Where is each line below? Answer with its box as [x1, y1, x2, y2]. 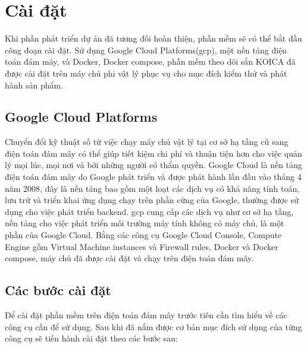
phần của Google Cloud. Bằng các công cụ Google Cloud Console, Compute [5, 229, 282, 241]
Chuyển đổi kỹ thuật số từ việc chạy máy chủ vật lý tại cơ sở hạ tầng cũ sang [5, 135, 289, 148]
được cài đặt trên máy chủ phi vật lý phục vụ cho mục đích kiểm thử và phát [5, 67, 287, 79]
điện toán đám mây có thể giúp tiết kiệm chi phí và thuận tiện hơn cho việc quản [5, 147, 302, 159]
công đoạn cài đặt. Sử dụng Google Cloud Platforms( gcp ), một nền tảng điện [5, 43, 287, 56]
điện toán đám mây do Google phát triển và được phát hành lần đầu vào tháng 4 [5, 170, 302, 183]
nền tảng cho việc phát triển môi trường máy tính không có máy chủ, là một [5, 217, 284, 229]
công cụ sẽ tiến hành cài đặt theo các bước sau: [5, 332, 178, 344]
